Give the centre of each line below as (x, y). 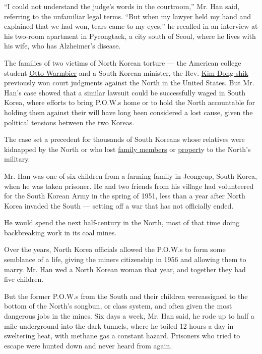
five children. (24, 279)
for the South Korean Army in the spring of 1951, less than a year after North (125, 196)
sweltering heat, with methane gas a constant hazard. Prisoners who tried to (122, 336)
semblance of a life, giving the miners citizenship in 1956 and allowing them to (125, 259)
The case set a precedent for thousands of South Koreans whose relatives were (124, 139)
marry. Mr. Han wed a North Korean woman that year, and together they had (125, 269)
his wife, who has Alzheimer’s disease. (62, 46)
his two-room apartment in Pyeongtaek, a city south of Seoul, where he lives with (130, 36)
